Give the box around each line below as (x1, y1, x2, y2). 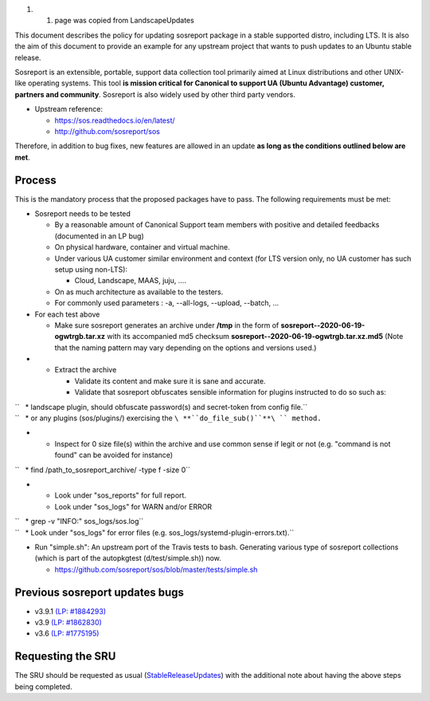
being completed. (14, 682, 72, 691)
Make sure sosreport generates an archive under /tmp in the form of (54, 320, 279, 330)
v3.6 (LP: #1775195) (34, 628, 100, 638)
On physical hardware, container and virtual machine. (54, 242, 230, 252)
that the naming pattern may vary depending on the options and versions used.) (54, 343, 317, 352)
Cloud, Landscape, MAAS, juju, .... (74, 276, 187, 286)
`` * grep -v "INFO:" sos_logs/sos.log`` (14, 517, 144, 526)
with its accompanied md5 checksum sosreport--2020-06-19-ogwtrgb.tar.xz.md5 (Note (107, 332, 404, 341)
